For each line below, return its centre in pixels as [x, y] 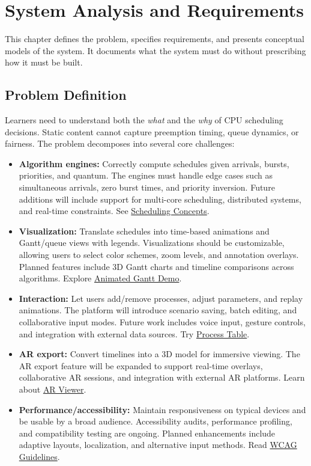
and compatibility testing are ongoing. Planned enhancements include [147, 433]
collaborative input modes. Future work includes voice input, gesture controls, [162, 322]
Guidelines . [39, 456]
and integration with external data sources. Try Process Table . [134, 333]
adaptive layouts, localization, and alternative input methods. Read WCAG [158, 445]
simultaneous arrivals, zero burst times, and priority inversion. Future [147, 187]
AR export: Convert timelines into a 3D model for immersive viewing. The [159, 354]
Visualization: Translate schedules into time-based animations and [144, 231]
